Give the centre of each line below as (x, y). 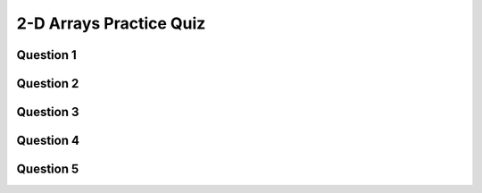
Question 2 (48, 84)
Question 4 (48, 141)
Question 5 (48, 169)
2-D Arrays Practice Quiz (111, 23)
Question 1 (47, 55)
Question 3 (48, 112)
